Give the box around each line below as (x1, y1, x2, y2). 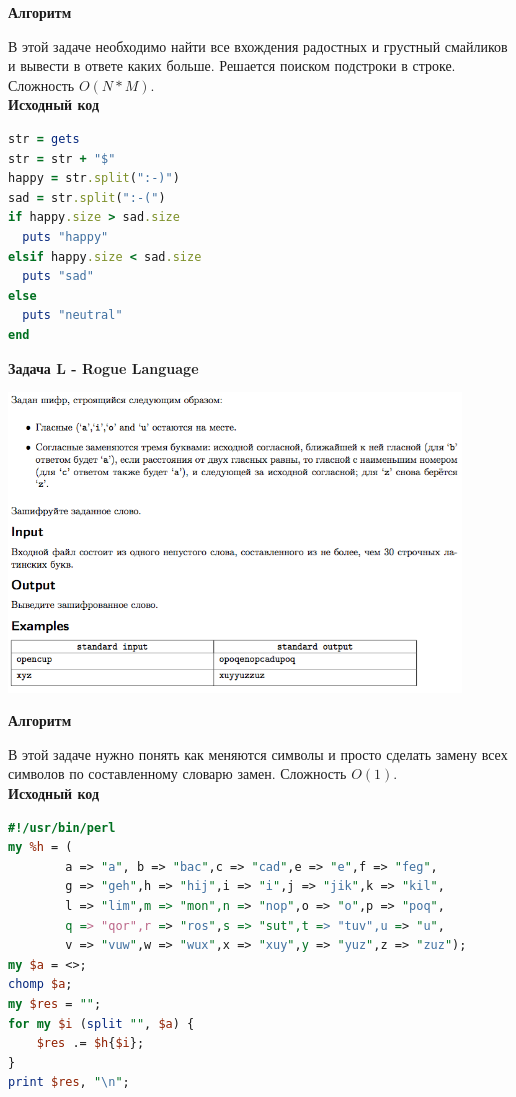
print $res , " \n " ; (8, 1075, 130, 1090)
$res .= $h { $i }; (36, 1036, 145, 1051)
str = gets (8, 131, 80, 146)
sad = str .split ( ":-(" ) (8, 190, 166, 205)
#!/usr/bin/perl (8, 820, 116, 835)
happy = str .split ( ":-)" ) (8, 171, 180, 186)
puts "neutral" (22, 308, 123, 323)
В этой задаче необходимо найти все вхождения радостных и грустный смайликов (8, 35, 508, 56)
